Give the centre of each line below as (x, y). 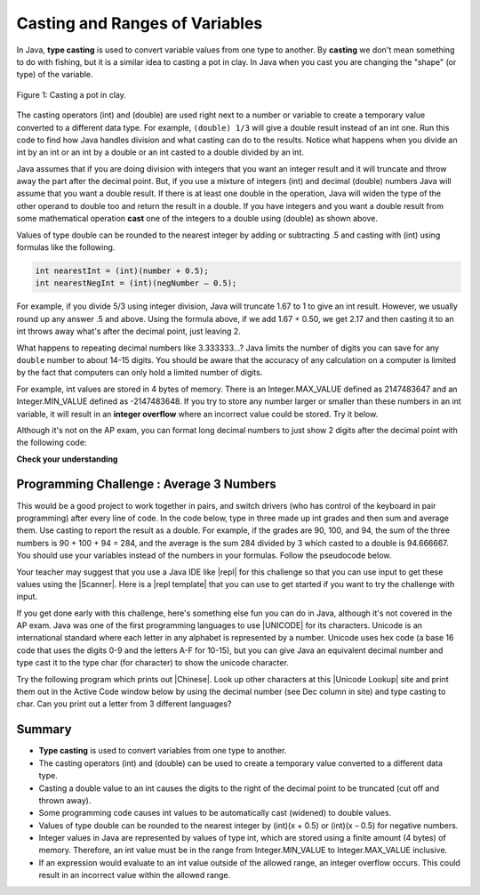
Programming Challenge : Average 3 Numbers (147, 484)
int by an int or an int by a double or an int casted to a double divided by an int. (160, 152)
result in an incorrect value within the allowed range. (135, 875)
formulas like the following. (66, 247)
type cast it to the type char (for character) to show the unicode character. (152, 663)
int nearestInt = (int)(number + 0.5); (122, 271)
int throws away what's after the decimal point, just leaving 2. (129, 331)
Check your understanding (67, 459)
